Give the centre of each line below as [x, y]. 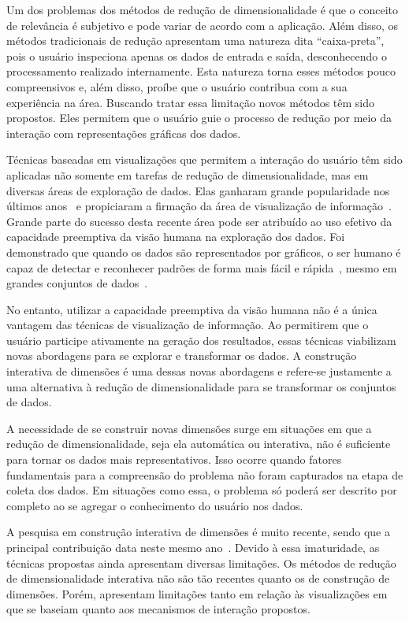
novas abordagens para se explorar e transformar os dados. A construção [182, 355]
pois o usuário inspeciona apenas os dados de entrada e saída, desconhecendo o [197, 56]
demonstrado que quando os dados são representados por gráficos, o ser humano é [204, 252]
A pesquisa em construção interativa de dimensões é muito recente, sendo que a [199, 532]
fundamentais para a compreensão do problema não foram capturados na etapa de [205, 474]
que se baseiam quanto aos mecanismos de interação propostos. [158, 609]
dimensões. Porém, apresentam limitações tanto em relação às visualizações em [197, 593]
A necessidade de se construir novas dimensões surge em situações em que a [189, 428]
